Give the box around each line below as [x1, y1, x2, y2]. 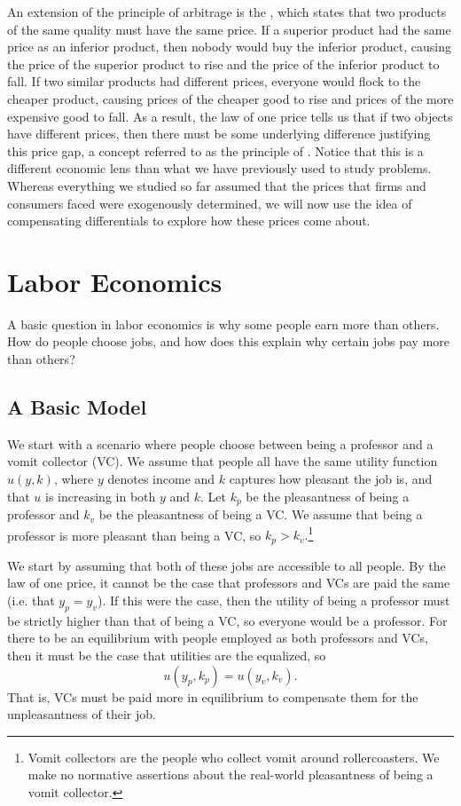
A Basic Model [7, 393, 147, 421]
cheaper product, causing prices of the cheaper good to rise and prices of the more [7, 89, 454, 107]
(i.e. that [7, 590, 55, 609]
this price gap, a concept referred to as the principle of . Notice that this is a [7, 141, 424, 160]
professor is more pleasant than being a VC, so [7, 525, 262, 544]
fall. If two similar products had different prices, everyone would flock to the [7, 72, 421, 91]
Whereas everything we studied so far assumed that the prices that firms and [7, 176, 426, 194]
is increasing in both [45, 486, 156, 505]
